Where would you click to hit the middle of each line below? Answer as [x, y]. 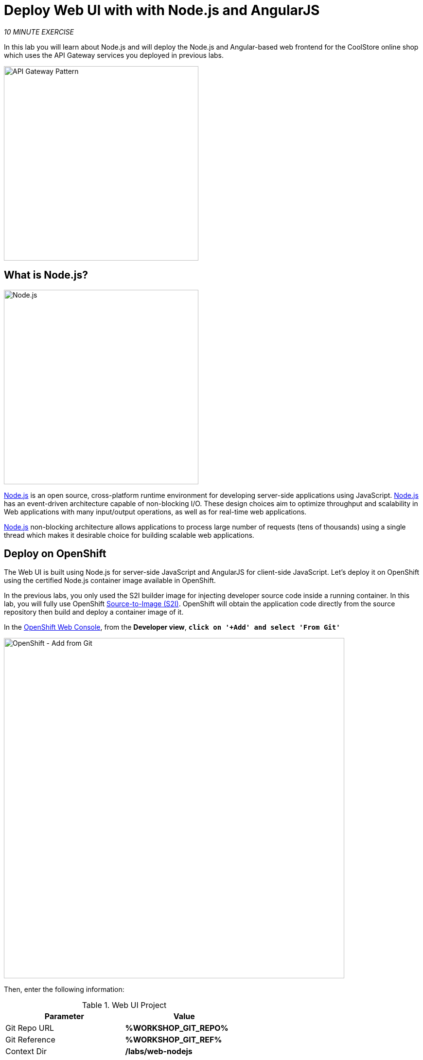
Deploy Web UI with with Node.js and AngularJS [162, 10]
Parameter [64, 1016]
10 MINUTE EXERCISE [39, 32]
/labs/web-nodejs [159, 1051]
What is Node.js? [46, 275]
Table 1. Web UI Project [124, 1005]
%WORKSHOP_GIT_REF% [174, 1040]
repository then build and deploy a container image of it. [94, 612]
